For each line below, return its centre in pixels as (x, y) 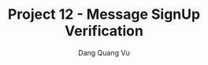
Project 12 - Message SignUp (104, 14)
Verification (104, 31)
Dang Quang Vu (104, 52)
